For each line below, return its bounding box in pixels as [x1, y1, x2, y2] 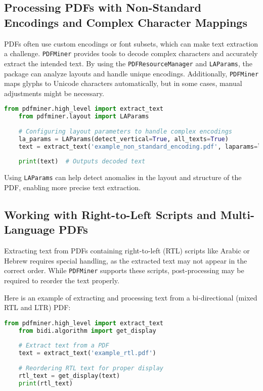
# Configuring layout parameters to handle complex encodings [18, 127, 233, 135]
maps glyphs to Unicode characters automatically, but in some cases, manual [4, 78, 242, 89]
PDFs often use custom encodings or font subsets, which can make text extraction [4, 38, 258, 49]
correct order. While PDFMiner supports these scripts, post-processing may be [4, 265, 244, 276]
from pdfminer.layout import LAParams [18, 113, 149, 120]
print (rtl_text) [18, 379, 73, 387]
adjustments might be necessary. [4, 88, 104, 98]
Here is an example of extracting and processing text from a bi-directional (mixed [4, 292, 257, 302]
